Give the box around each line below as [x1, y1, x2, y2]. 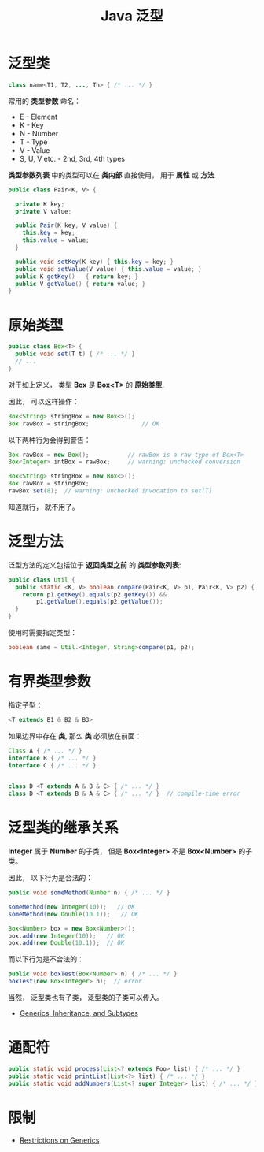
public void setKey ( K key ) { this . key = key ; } [15, 258, 174, 266]
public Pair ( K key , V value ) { [15, 221, 118, 229]
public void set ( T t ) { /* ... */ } [15, 350, 135, 359]
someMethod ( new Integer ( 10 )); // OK [8, 903, 135, 911]
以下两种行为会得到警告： [8, 435, 91, 444]
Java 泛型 [101, 7, 163, 25]
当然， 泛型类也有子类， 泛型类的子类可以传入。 [8, 993, 163, 1002]
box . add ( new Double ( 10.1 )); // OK [8, 939, 125, 947]
